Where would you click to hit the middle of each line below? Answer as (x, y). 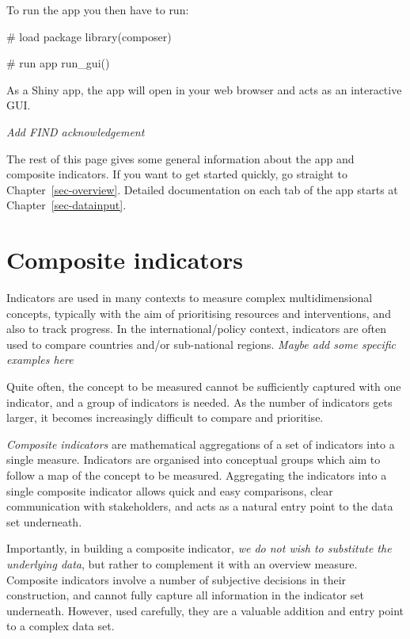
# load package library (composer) (89, 36)
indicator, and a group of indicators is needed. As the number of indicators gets (199, 402)
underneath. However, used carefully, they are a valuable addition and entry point (205, 610)
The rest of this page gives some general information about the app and (180, 158)
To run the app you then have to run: (98, 10)
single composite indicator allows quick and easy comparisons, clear (170, 490)
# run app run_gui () (58, 63)
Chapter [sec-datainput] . (66, 205)
